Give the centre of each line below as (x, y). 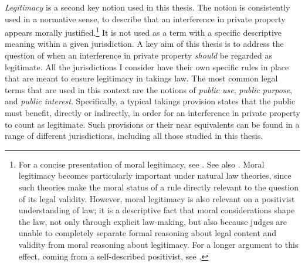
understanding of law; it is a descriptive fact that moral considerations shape (157, 210)
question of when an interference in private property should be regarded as (139, 55)
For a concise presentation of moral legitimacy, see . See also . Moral (141, 164)
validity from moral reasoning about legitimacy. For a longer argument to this (158, 244)
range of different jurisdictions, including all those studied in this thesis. (134, 136)
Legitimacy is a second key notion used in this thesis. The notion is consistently (148, 7)
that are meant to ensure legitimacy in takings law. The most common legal (141, 78)
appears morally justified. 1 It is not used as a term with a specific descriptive (143, 31)
